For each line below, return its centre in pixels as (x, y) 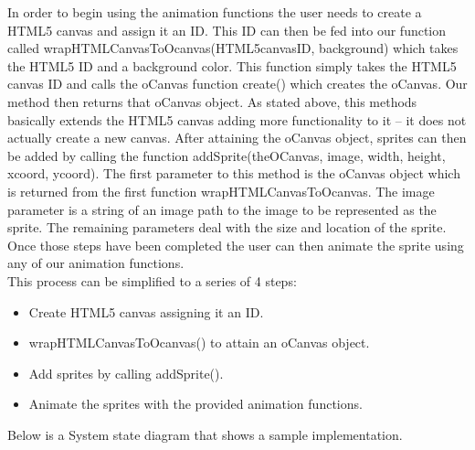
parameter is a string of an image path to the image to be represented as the (222, 209)
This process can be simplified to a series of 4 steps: (152, 280)
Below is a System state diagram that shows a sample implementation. (205, 434)
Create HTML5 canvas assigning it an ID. (146, 311)
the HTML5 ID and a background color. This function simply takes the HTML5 (232, 65)
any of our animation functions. (96, 263)
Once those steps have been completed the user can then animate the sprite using (236, 245)
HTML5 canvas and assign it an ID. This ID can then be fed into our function (227, 30)
